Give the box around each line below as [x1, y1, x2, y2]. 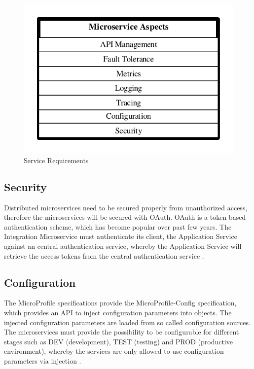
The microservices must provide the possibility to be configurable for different [4, 327, 239, 337]
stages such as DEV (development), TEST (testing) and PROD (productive [4, 336, 233, 346]
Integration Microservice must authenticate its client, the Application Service [4, 231, 237, 241]
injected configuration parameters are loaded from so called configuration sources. [4, 317, 251, 327]
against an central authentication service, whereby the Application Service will [4, 241, 242, 251]
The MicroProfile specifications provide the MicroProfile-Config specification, [4, 298, 237, 308]
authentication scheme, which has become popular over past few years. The [4, 221, 232, 232]
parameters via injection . [4, 355, 81, 366]
